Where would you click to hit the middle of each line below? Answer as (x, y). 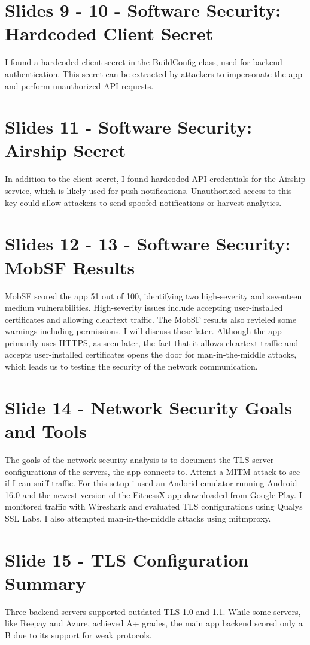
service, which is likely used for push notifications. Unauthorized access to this (148, 190)
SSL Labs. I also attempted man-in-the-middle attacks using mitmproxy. (138, 518)
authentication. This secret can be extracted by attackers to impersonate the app (154, 73)
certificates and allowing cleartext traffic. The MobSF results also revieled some (151, 319)
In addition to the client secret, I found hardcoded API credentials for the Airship (155, 179)
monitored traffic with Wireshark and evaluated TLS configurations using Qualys (154, 506)
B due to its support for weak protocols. (78, 635)
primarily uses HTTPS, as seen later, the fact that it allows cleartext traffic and (152, 342)
